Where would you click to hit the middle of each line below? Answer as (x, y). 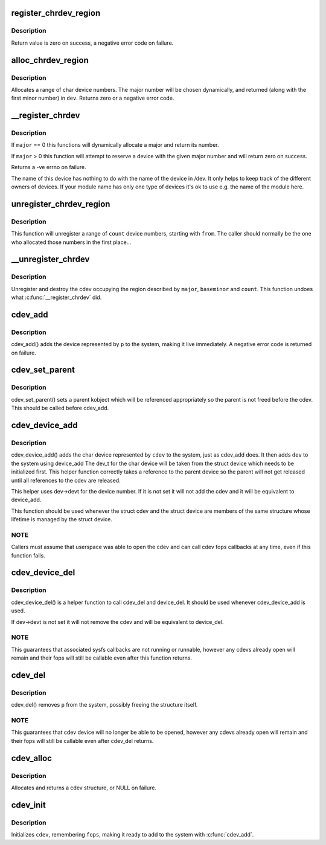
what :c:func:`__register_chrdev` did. (56, 297)
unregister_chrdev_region (61, 204)
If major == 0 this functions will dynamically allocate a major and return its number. (115, 145)
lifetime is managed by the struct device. (62, 519)
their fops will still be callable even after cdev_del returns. (82, 741)
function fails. (28, 555)
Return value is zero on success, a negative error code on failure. (92, 43)
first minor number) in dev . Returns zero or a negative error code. (93, 98)
